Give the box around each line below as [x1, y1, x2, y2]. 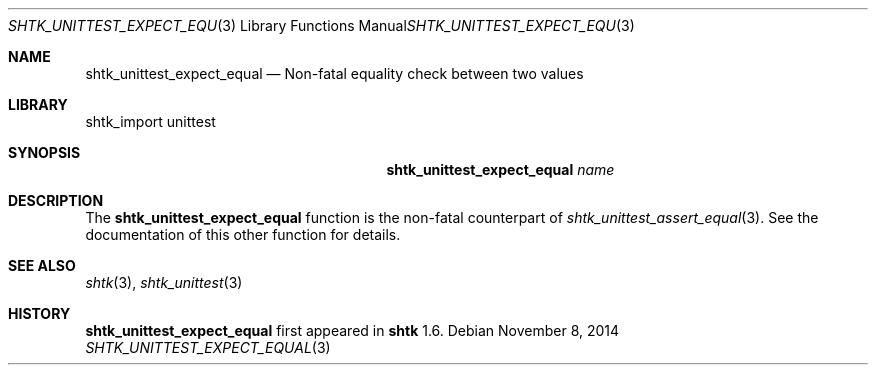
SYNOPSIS [8, 144, 81, 161]
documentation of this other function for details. [85, 226, 401, 243]
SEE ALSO [8, 257, 76, 274]
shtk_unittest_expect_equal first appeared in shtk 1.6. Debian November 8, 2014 [85, 322, 620, 339]
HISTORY [8, 305, 71, 322]
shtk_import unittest [85, 113, 216, 130]
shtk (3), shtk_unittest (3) [85, 274, 243, 291]
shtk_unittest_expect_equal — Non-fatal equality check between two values [85, 65, 584, 82]
